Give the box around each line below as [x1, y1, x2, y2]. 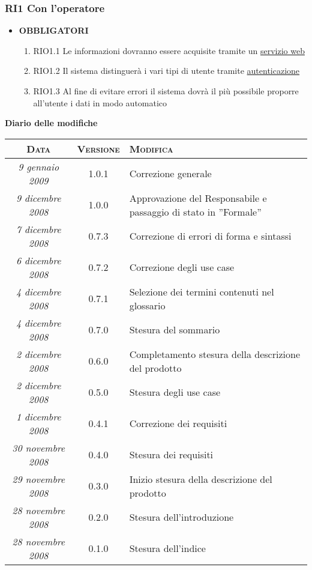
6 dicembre [16, 253, 61, 267]
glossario [129, 298, 166, 312]
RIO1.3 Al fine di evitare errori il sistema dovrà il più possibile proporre [33, 85, 299, 97]
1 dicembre [16, 409, 61, 423]
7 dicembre [16, 222, 61, 236]
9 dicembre [16, 190, 61, 205]
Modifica [129, 141, 173, 156]
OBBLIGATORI [19, 24, 89, 37]
